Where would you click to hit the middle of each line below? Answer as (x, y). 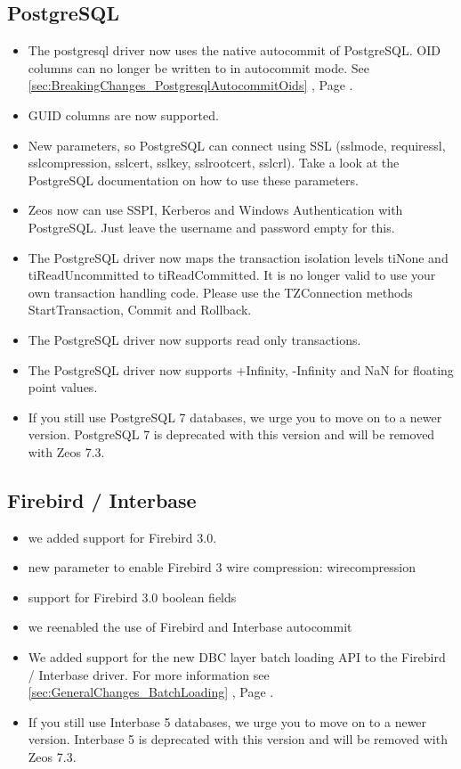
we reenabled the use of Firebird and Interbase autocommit (190, 627)
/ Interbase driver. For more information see (149, 674)
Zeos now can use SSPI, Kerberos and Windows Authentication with (215, 210)
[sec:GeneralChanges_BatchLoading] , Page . (151, 692)
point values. (63, 387)
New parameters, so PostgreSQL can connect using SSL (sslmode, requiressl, (237, 145)
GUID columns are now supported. (123, 115)
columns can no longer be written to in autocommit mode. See (198, 67)
